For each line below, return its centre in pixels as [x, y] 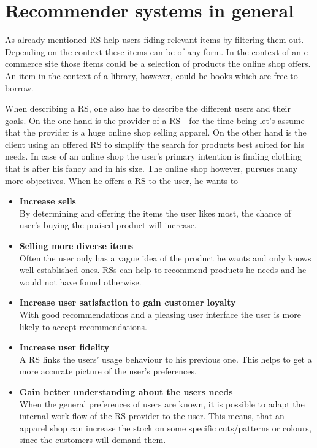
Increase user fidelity [64, 347]
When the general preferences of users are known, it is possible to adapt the [162, 404]
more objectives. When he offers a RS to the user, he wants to [122, 180]
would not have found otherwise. [80, 281]
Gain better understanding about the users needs [126, 391]
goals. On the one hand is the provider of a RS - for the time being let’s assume [155, 120]
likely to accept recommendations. [83, 326]
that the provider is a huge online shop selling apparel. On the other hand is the [156, 132]
